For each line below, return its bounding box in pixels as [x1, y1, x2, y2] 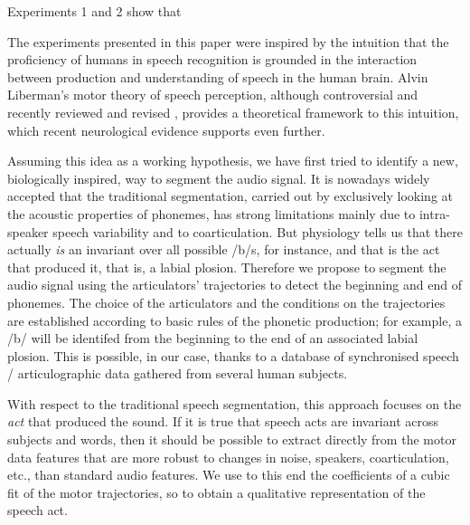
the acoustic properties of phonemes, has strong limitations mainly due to [7, 204, 416, 223]
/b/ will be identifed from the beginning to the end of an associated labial [7, 329, 418, 348]
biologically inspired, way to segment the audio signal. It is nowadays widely [7, 168, 430, 187]
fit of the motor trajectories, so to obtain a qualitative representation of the [7, 482, 426, 501]
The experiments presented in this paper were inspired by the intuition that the [7, 32, 449, 51]
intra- [418, 204, 450, 223]
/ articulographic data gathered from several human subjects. [7, 364, 348, 383]
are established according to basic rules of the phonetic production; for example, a [7, 310, 462, 329]
